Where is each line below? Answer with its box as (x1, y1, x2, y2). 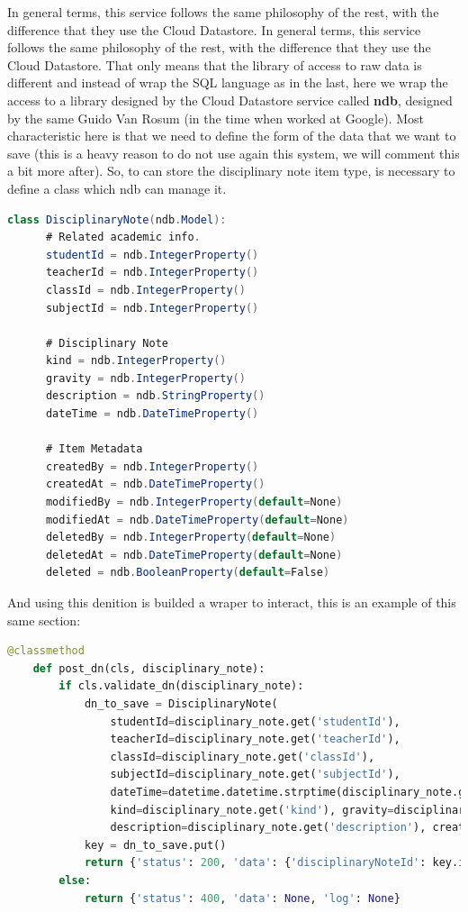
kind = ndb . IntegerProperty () (45, 354, 227, 368)
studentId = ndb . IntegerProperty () (45, 248, 259, 261)
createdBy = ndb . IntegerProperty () (45, 460, 259, 473)
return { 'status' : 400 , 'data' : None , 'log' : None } (84, 891, 400, 905)
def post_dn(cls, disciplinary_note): (32, 661, 265, 675)
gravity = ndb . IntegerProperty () (45, 371, 246, 385)
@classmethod (7, 644, 85, 658)
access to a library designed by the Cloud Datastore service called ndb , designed (7, 90, 453, 109)
